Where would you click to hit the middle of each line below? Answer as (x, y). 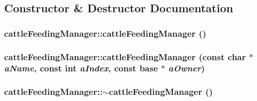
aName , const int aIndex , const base (81, 68)
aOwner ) (187, 68)
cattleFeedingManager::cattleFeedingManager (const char (125, 56)
